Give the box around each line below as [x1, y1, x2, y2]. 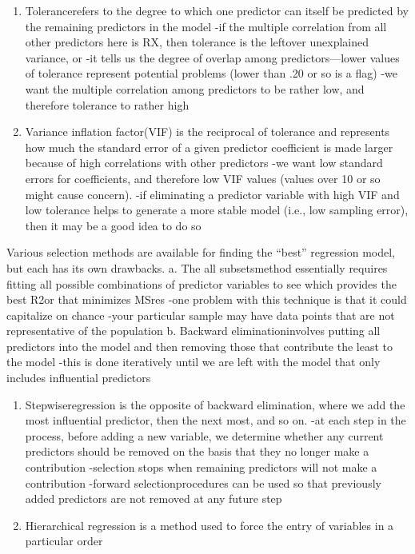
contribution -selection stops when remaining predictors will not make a [25, 459, 377, 476]
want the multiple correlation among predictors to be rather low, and [25, 80, 365, 97]
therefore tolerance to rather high [25, 96, 190, 113]
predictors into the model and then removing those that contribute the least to [6, 337, 393, 354]
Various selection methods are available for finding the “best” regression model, [6, 244, 395, 261]
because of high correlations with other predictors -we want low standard [25, 154, 383, 171]
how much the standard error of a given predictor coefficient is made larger [25, 138, 393, 155]
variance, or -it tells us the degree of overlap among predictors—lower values [25, 49, 400, 66]
